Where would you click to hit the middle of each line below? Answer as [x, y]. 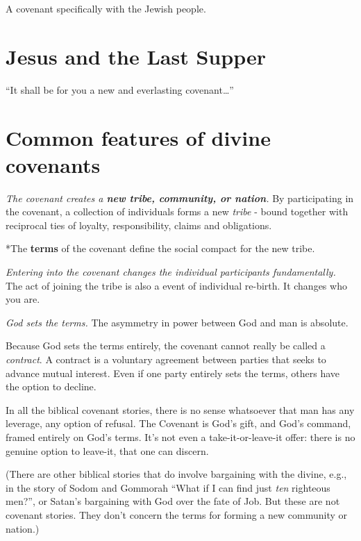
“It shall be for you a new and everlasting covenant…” [120, 89]
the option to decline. [51, 386]
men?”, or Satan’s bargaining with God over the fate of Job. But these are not [173, 501]
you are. [23, 299]
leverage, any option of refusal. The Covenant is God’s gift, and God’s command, [178, 423]
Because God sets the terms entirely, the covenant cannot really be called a [166, 346]
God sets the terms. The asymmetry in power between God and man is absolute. [177, 322]
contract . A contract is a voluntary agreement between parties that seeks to [166, 359]
